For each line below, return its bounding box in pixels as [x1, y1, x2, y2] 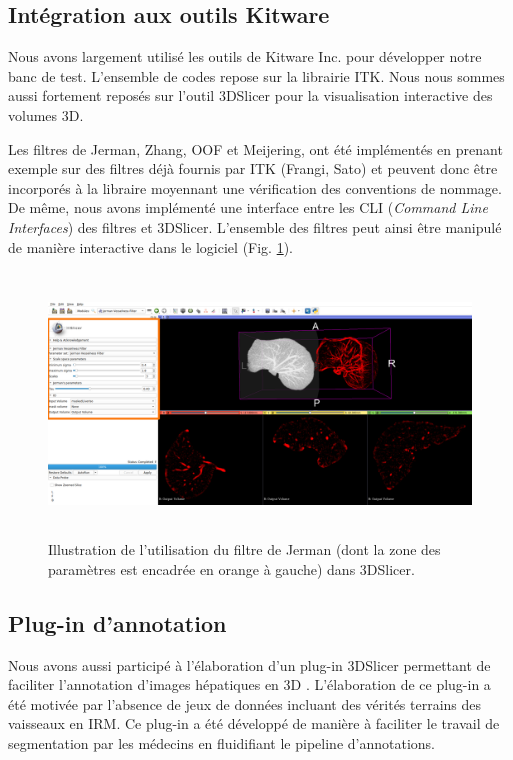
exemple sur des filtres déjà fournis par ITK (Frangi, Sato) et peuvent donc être [8, 158, 498, 179]
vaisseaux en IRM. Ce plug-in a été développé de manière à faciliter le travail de [8, 713, 500, 734]
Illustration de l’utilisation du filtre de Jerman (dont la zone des [48, 539, 441, 560]
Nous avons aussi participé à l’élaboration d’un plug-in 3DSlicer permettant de [8, 654, 491, 675]
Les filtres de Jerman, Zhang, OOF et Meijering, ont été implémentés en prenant [8, 138, 503, 159]
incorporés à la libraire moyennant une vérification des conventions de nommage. [8, 177, 502, 198]
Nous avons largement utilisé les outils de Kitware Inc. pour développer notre [8, 46, 482, 67]
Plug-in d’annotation [8, 607, 227, 638]
